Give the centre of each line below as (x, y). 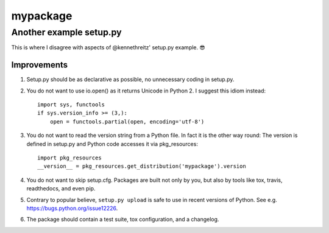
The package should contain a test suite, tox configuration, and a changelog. (123, 220)
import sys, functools (71, 105)
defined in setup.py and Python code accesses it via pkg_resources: (112, 144)
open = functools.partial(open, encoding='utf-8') (127, 121)
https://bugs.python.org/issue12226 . (72, 208)
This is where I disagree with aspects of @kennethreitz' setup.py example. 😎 (108, 47)
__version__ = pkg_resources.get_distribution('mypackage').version (142, 166)
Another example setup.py (66, 32)
